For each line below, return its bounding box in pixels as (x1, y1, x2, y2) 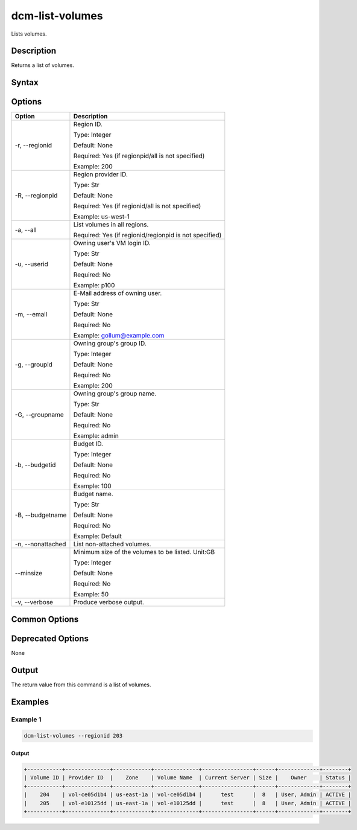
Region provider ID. (73, 170, 128, 179)
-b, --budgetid (14, 461, 56, 469)
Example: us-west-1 (73, 212, 130, 221)
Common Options (11, 614, 79, 624)
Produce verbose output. (73, 598, 145, 607)
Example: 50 (73, 590, 109, 599)
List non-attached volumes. (73, 540, 151, 549)
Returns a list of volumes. (11, 62, 75, 69)
